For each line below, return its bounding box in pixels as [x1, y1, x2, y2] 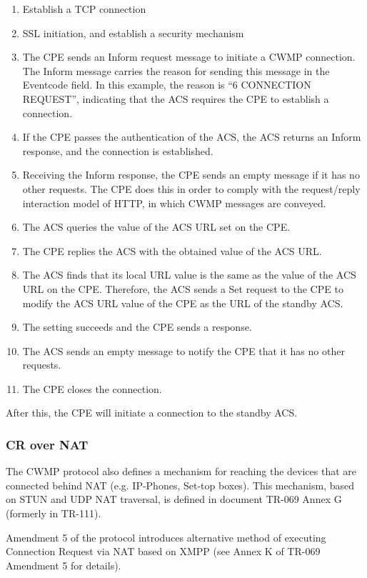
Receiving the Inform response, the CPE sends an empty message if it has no [22, 167, 360, 182]
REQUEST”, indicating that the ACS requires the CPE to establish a [22, 91, 329, 106]
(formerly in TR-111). [6, 506, 101, 521]
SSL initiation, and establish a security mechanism [22, 25, 244, 40]
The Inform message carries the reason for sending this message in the [22, 63, 330, 78]
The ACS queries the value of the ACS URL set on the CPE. [22, 219, 291, 234]
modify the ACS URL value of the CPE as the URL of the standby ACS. [22, 295, 343, 310]
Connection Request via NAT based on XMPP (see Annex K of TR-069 [6, 544, 321, 559]
